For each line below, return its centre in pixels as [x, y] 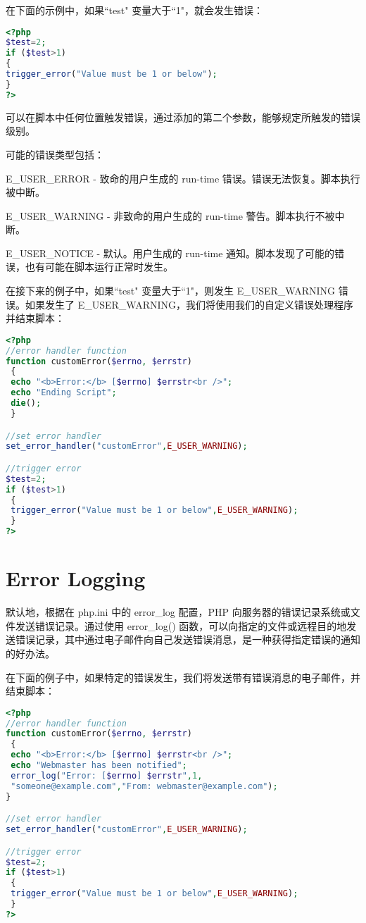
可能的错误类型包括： [55, 154]
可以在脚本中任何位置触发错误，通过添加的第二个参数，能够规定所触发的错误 [183, 117]
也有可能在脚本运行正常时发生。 [99, 267]
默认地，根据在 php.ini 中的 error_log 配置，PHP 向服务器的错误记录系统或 [178, 612]
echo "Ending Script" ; [64, 393]
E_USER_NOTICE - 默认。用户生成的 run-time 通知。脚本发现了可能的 [170, 253]
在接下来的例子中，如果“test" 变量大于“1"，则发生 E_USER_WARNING [170, 291]
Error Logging [76, 578]
